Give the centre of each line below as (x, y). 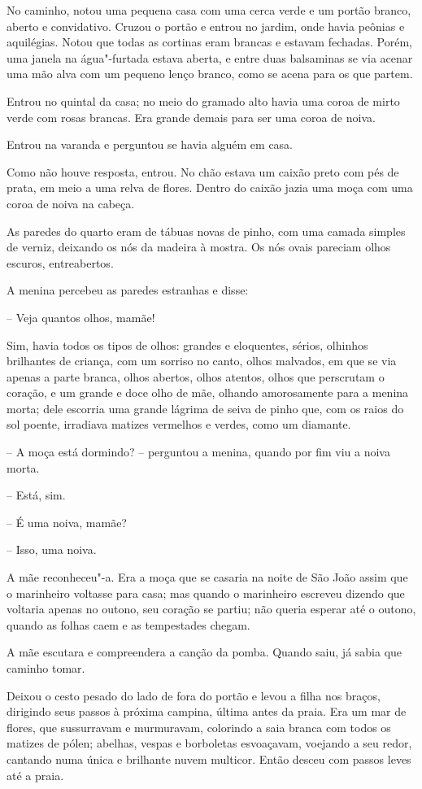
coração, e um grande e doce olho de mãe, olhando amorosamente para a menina (208, 392)
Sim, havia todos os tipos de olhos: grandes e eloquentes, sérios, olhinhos (187, 344)
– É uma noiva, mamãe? (67, 522)
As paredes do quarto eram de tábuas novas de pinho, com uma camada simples (206, 231)
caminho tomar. (46, 668)
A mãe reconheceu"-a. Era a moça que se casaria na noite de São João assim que (207, 577)
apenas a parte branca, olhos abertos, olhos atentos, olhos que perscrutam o (196, 376)
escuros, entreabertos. (60, 262)
